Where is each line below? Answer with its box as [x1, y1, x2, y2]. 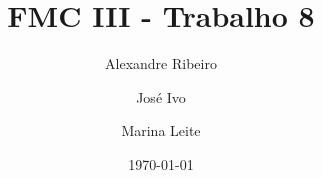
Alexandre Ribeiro [105, 53, 217, 74]
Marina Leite [121, 120, 201, 141]
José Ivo [136, 86, 186, 107]
